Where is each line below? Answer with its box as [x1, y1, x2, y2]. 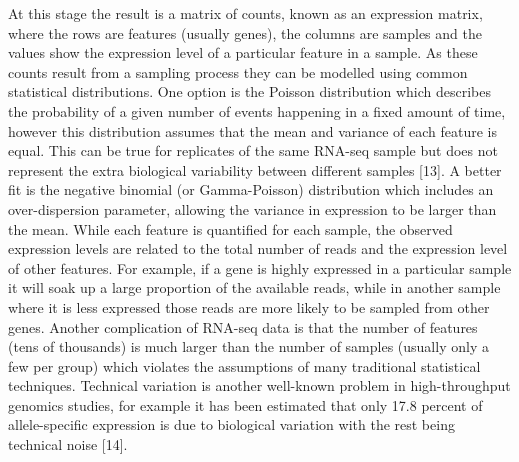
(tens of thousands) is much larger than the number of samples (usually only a [8, 336, 489, 357]
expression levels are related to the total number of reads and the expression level [8, 238, 508, 259]
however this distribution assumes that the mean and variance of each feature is [8, 120, 498, 141]
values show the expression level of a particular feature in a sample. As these [8, 42, 478, 63]
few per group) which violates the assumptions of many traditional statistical [8, 355, 481, 376]
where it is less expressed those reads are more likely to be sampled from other [8, 296, 490, 317]
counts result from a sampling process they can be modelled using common [8, 61, 468, 82]
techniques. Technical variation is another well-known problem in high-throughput [8, 375, 511, 396]
